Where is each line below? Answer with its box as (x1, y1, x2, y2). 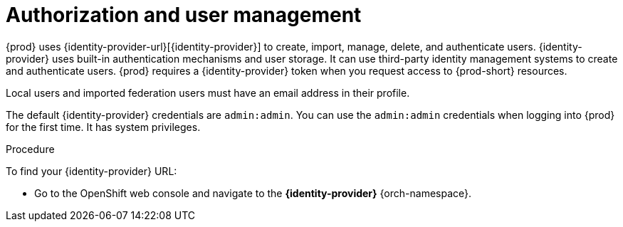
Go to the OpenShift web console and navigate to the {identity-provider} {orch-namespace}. (34, 186, 472, 199)
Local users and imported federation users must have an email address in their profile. (6, 86, 410, 99)
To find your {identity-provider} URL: (6, 164, 177, 177)
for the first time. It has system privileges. (6, 120, 201, 133)
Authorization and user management (6, 3, 362, 27)
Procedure (6, 142, 55, 155)
